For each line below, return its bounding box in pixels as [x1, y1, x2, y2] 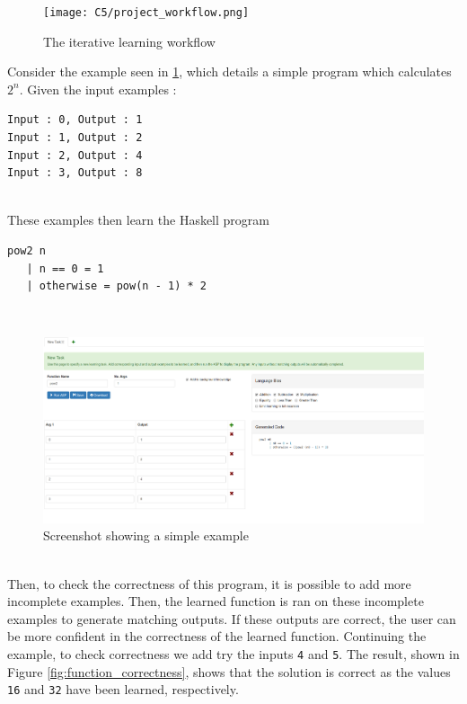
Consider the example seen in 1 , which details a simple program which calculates [7, 62, 452, 81]
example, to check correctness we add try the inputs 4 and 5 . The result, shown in [7, 644, 460, 663]
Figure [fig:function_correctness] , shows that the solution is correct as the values [7, 662, 451, 681]
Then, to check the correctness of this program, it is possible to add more [7, 574, 411, 593]
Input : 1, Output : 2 [7, 131, 143, 145]
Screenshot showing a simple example [43, 526, 249, 545]
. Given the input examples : [19, 79, 177, 98]
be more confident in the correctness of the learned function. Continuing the [7, 627, 427, 646]
